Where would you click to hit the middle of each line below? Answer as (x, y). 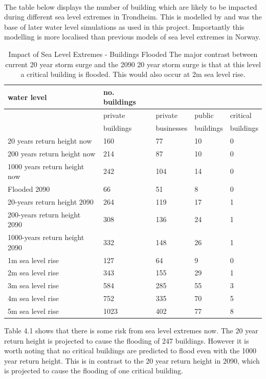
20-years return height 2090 (51, 201)
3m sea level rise (33, 285)
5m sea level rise (33, 311)
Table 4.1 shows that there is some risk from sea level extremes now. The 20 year (131, 331)
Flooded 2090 (29, 189)
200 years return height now (52, 153)
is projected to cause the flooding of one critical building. (94, 371)
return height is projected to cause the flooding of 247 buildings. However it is (127, 340)
